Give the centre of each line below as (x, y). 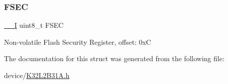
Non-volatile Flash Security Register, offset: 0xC (78, 42)
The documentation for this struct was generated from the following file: (114, 58)
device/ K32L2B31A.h (37, 75)
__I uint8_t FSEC (34, 25)
